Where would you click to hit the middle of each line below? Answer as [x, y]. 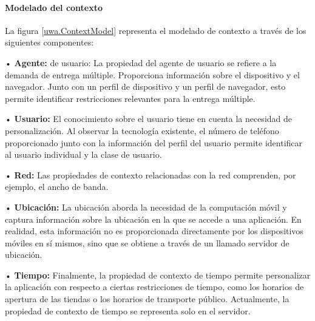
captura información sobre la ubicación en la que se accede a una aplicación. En [153, 219]
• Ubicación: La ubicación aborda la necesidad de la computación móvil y [146, 207]
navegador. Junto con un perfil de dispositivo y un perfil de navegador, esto [145, 86]
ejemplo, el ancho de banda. [57, 187]
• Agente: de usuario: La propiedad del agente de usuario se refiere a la [141, 62]
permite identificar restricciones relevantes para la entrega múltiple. [130, 98]
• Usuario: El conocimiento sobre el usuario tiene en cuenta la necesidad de [149, 119]
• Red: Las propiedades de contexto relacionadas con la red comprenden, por [151, 174]
